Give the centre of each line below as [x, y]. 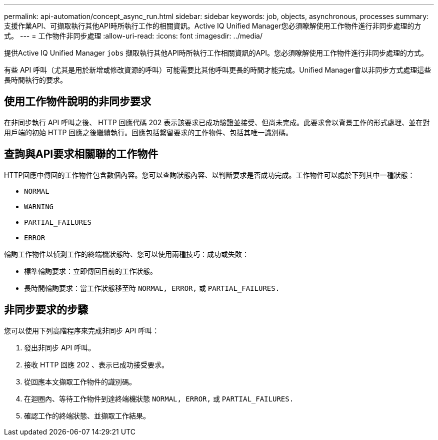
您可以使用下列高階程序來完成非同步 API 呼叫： [82, 330]
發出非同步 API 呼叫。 [60, 347]
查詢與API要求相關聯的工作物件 [81, 154]
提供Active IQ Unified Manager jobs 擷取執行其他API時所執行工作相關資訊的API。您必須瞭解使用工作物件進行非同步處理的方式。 [216, 53]
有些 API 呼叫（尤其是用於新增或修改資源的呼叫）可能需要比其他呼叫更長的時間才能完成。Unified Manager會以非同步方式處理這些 [218, 70]
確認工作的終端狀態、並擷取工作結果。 [87, 415]
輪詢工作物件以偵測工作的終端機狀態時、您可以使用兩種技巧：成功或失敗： [126, 254]
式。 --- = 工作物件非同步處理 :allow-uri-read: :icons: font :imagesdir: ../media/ [133, 36]
